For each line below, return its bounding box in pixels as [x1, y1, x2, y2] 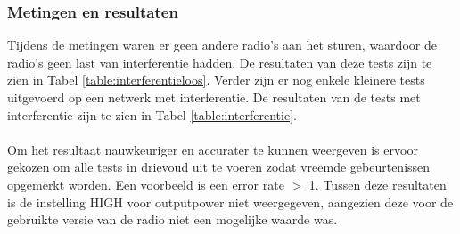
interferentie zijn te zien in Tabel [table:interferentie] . [7, 105, 297, 124]
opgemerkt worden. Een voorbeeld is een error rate [7, 174, 284, 193]
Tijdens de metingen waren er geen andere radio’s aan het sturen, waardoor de [7, 36, 437, 54]
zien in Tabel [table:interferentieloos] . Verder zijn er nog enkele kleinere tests [7, 70, 425, 89]
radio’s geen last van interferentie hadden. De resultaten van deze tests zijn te [7, 52, 432, 71]
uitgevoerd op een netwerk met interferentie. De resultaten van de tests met [7, 88, 421, 106]
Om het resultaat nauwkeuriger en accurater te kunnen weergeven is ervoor [7, 140, 418, 158]
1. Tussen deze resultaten [308, 174, 447, 193]
